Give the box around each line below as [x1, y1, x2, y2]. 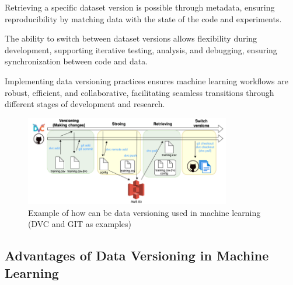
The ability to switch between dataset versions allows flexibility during [5, 32, 257, 44]
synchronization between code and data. [5, 55, 148, 67]
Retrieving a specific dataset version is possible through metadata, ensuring [5, 1, 275, 13]
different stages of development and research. [5, 98, 165, 110]
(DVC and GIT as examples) [28, 218, 131, 230]
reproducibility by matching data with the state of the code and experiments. [5, 12, 282, 25]
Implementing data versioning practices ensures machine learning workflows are [5, 74, 288, 87]
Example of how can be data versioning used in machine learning [28, 206, 261, 218]
